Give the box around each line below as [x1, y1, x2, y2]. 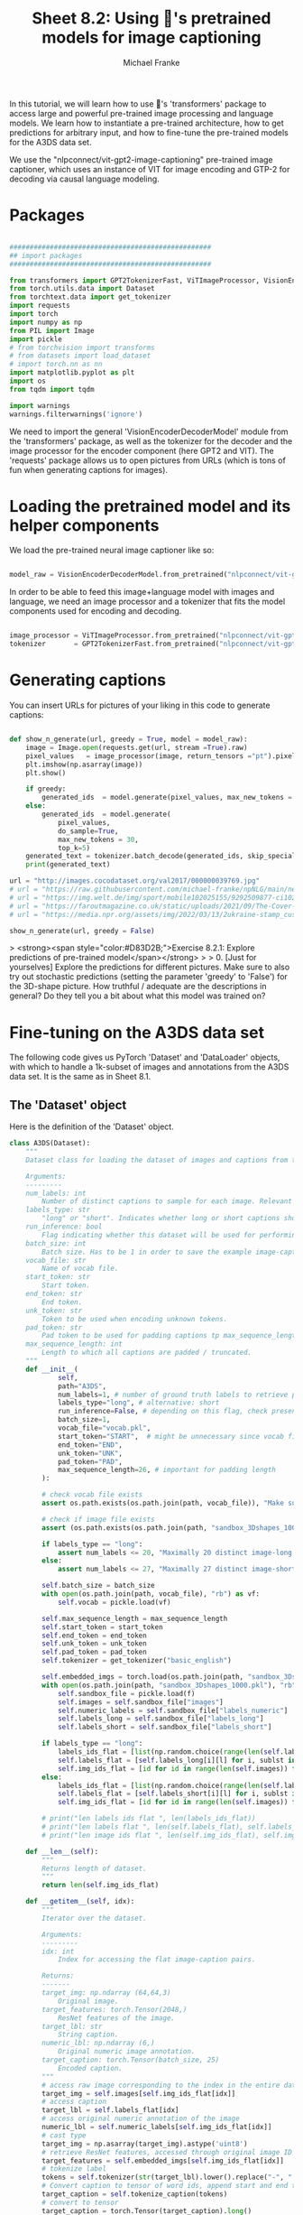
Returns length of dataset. [41, 1864, 147, 1873]
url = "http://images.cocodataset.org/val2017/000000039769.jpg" [9, 876, 260, 885]
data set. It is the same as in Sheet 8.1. [9, 1071, 151, 1082]
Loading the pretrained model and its [9, 496, 291, 516]
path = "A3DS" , [57, 1381, 106, 1391]
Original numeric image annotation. [57, 2047, 196, 2056]
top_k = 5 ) [57, 843, 91, 852]
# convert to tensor [41, 2198, 119, 2207]
